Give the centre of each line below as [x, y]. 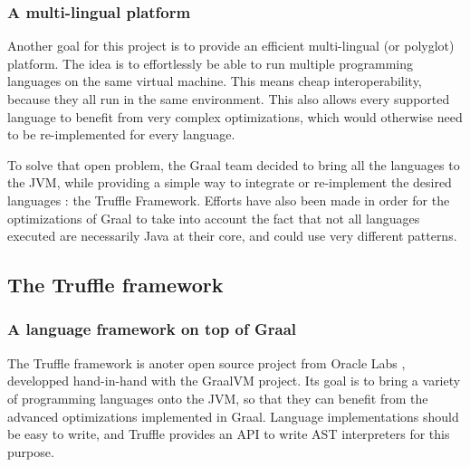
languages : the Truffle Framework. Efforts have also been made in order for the [229, 200]
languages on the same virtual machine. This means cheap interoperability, [215, 81]
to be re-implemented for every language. [121, 134]
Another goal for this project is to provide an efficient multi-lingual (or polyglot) [231, 46]
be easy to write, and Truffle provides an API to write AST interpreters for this [229, 434]
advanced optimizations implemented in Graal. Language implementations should [233, 416]
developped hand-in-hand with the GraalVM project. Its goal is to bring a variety [234, 381]
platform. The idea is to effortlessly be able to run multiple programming [211, 63]
